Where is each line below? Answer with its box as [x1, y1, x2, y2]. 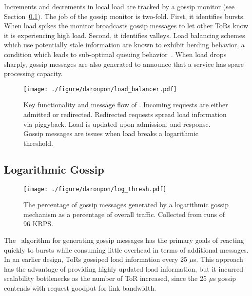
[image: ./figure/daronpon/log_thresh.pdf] [23, 185, 167, 193]
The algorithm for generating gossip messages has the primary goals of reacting [4, 235, 244, 245]
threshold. [23, 138, 53, 148]
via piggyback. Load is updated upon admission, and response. [23, 118, 211, 129]
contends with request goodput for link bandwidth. [4, 282, 156, 293]
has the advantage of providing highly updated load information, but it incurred [4, 263, 244, 274]
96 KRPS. [23, 218, 54, 229]
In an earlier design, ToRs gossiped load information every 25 [4, 254, 187, 264]
